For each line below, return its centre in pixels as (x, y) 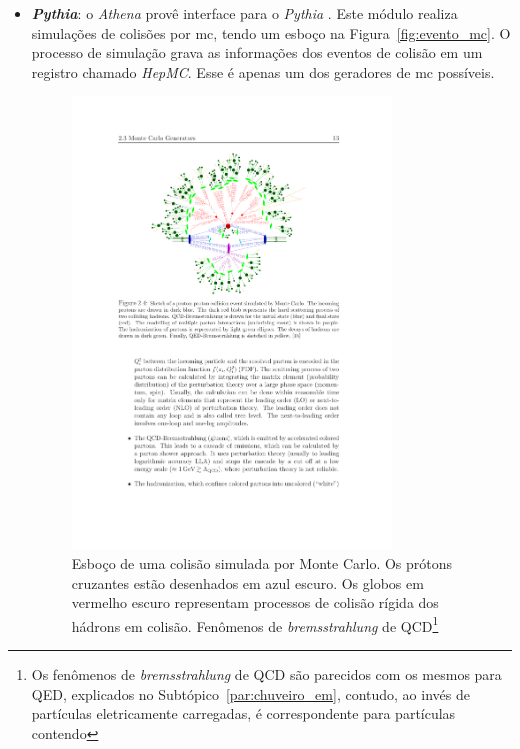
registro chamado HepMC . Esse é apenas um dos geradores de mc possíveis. (263, 71)
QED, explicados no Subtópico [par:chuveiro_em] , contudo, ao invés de (250, 693)
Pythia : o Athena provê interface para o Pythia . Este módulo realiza (244, 13)
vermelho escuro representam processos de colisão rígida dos (255, 602)
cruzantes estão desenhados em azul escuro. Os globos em (247, 582)
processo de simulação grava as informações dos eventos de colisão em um (257, 52)
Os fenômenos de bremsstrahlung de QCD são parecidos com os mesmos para (266, 674)
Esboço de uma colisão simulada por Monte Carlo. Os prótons (262, 562)
